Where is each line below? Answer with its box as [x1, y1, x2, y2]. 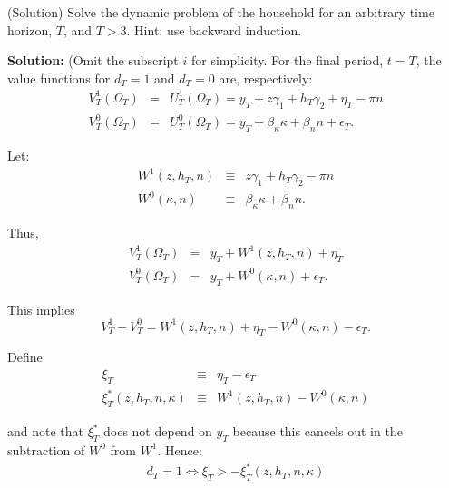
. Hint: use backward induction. [126, 20, 302, 39]
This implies [7, 299, 75, 318]
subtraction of [7, 440, 85, 459]
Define [7, 347, 43, 366]
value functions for [7, 68, 111, 87]
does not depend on [103, 422, 212, 441]
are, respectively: [219, 68, 313, 87]
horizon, [7, 20, 53, 39]
